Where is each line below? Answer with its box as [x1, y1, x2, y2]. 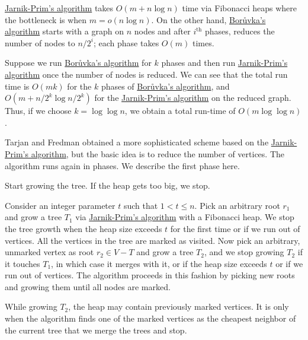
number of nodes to [5, 36, 75, 49]
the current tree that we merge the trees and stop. [5, 323, 187, 336]
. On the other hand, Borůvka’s [151, 13, 266, 26]
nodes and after [134, 25, 191, 37]
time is [5, 80, 30, 92]
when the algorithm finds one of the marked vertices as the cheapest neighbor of [5, 312, 296, 325]
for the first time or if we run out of [170, 222, 300, 234]
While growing [5, 300, 57, 313]
